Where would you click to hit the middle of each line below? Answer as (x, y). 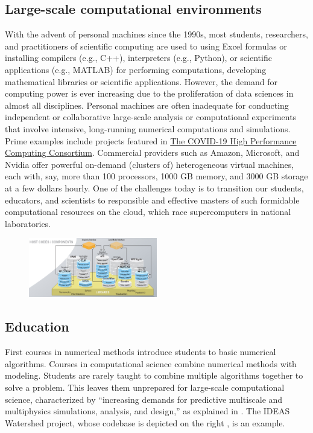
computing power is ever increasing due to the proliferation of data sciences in (149, 93)
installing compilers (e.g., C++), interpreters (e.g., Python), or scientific (138, 58)
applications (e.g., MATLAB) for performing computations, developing (136, 69)
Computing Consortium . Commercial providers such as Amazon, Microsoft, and (152, 152)
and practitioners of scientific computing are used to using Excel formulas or (146, 46)
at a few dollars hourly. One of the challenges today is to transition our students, (154, 188)
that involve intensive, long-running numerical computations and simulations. (148, 128)
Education (37, 326)
